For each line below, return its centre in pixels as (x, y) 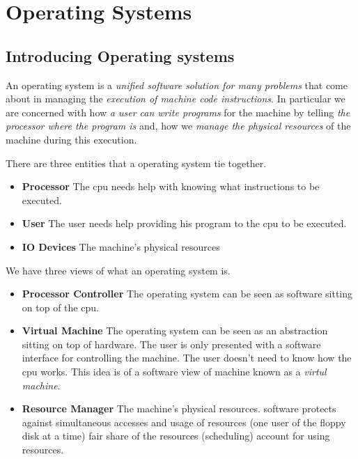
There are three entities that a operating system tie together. (136, 163)
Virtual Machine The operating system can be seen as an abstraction (175, 330)
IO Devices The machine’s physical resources (121, 246)
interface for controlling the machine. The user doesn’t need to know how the (187, 358)
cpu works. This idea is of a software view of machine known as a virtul (174, 372)
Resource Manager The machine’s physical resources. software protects (179, 409)
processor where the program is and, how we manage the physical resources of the (178, 126)
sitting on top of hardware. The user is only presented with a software (171, 344)
